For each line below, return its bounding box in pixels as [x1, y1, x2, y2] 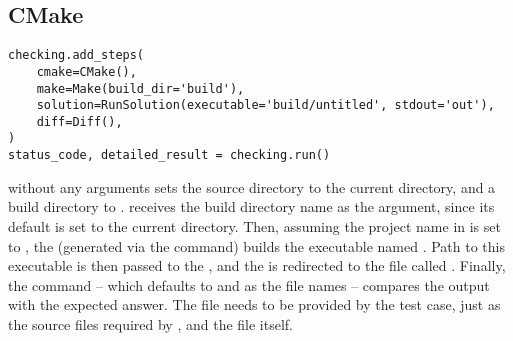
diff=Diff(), [36, 114, 123, 129]
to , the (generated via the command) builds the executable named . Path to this [8, 235, 505, 256]
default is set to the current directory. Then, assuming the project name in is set [8, 215, 501, 236]
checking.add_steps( [8, 48, 145, 63]
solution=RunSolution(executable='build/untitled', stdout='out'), [36, 98, 495, 113]
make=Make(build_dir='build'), [36, 81, 245, 96]
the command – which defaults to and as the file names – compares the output [8, 274, 490, 295]
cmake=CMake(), [36, 64, 137, 79]
